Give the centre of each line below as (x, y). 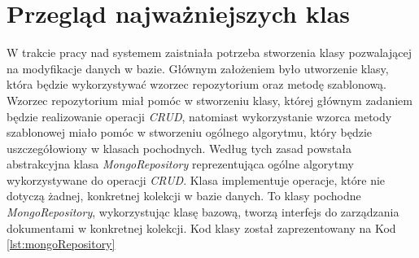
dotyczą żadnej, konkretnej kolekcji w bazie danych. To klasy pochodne (184, 196)
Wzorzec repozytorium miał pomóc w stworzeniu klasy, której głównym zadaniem (209, 100)
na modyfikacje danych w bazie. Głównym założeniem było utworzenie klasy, (198, 68)
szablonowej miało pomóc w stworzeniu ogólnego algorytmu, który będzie (190, 132)
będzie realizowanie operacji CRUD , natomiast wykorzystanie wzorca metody (199, 116)
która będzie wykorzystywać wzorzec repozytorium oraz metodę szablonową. (196, 84)
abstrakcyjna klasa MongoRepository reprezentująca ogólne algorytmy (180, 164)
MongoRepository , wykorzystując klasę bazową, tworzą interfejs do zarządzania (203, 212)
